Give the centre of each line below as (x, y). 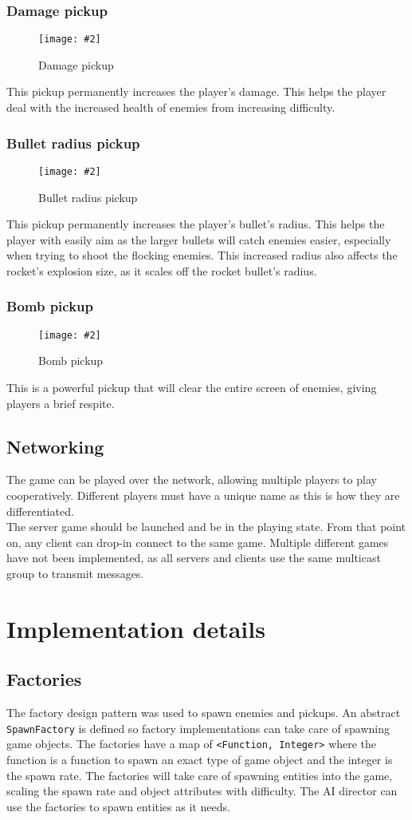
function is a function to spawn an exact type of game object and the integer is (200, 759)
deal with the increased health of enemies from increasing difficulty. (171, 107)
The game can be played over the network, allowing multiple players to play (192, 479)
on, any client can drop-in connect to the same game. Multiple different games (198, 542)
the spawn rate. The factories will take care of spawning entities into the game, (200, 775)
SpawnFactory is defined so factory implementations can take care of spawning (198, 728)
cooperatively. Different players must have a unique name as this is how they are (203, 495)
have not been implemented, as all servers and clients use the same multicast (194, 558)
